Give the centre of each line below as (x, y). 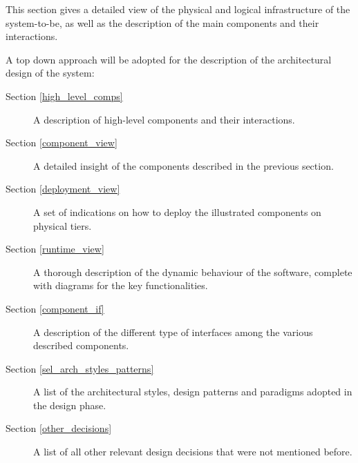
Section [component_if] (55, 308)
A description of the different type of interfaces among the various (173, 332)
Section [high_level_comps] (64, 96)
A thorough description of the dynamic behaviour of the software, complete (193, 272)
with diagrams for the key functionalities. (121, 285)
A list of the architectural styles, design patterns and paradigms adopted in (193, 392)
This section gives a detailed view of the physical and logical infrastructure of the (178, 9)
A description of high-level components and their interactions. (164, 119)
